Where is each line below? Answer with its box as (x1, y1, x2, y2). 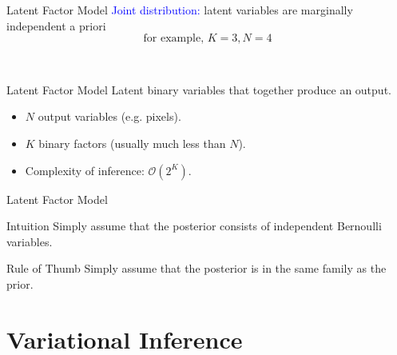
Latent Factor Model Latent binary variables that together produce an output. (6, 81, 391, 98)
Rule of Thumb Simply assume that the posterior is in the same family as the (6, 260, 387, 277)
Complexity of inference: (25, 162, 145, 178)
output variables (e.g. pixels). (38, 108, 181, 125)
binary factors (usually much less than (38, 134, 226, 151)
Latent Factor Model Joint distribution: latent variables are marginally (6, 2, 353, 18)
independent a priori (6, 17, 106, 34)
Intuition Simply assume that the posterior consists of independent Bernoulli (6, 217, 382, 234)
